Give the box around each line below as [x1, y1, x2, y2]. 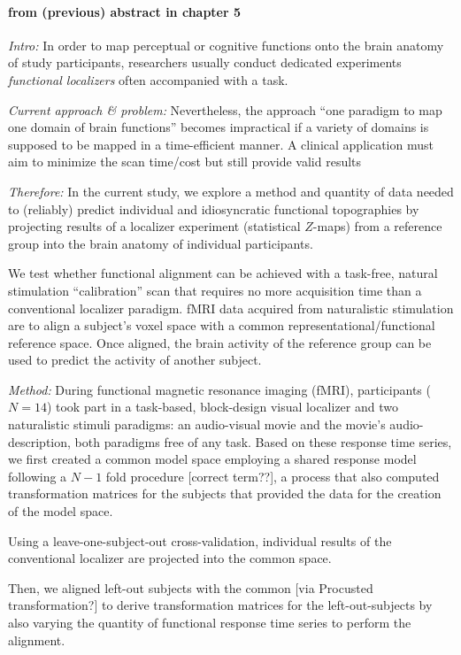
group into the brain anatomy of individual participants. [8, 234, 313, 252]
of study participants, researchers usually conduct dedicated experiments [8, 53, 402, 72]
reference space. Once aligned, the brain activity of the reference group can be [8, 333, 432, 351]
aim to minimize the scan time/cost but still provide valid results [8, 152, 362, 171]
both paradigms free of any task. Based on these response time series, [74, 432, 452, 451]
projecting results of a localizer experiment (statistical [8, 217, 301, 235]
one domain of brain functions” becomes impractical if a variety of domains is [8, 118, 429, 136]
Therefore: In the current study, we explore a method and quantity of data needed [8, 181, 454, 200]
